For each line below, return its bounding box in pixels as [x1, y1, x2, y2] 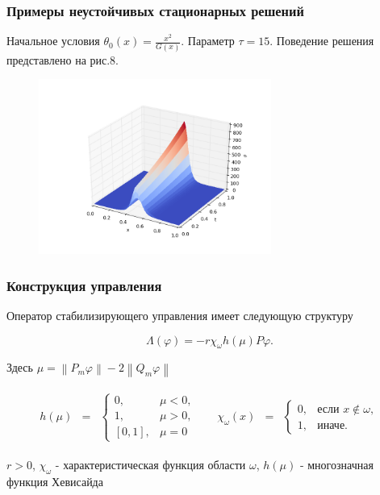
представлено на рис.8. [6, 51, 119, 68]
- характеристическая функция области [55, 456, 246, 473]
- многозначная [299, 456, 374, 473]
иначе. [317, 419, 348, 431]
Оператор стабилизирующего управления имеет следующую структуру [6, 307, 353, 323]
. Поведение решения [269, 32, 374, 49]
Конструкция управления [6, 275, 162, 295]
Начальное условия [6, 32, 100, 49]
